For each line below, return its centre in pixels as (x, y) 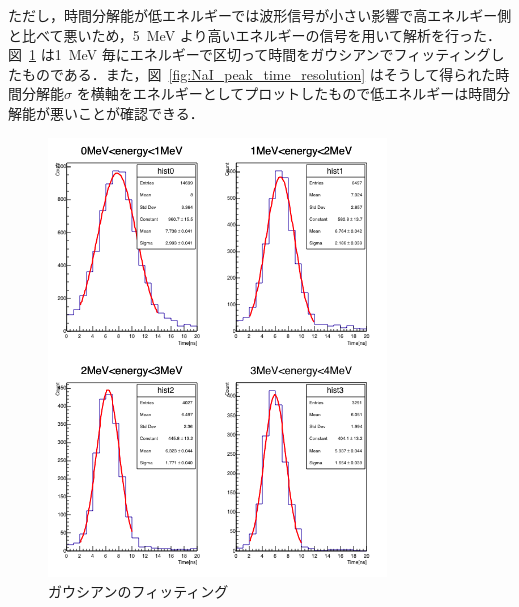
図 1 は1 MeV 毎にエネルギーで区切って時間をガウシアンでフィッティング (249, 54)
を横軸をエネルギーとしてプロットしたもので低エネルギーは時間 (286, 93)
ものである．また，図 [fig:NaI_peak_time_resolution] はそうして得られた (258, 73)
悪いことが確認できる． (126, 112)
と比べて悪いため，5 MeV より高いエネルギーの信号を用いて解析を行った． (255, 34)
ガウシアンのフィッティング (138, 590)
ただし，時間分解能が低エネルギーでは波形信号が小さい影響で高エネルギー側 (260, 15)
